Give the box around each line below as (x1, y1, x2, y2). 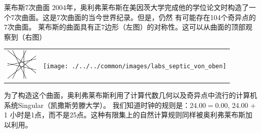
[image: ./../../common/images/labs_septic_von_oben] (43, 62, 226, 70)
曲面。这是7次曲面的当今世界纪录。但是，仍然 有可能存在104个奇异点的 (21, 12, 256, 22)
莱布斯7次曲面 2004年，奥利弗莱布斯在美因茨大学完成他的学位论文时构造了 (4, 2, 249, 12)
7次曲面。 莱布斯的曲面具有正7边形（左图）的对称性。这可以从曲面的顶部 (4, 22, 245, 32)
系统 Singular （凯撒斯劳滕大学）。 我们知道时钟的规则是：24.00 (4, 99, 206, 110)
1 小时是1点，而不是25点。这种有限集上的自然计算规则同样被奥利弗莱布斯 (4, 109, 245, 120)
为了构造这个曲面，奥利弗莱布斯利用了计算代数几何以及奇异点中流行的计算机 (4, 89, 257, 100)
